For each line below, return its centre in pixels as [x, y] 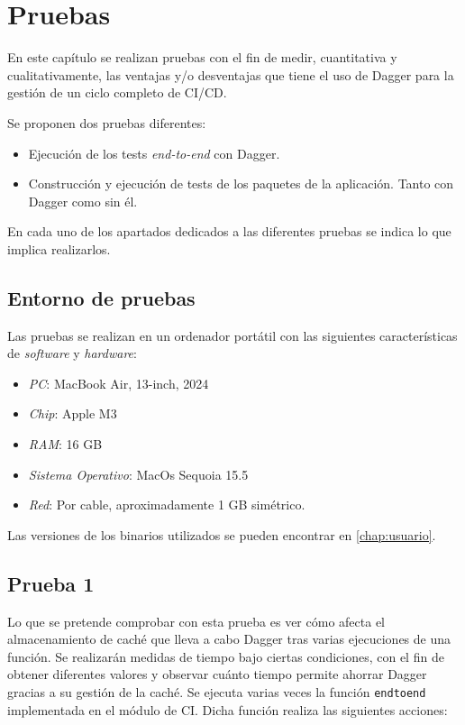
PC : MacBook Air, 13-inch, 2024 [119, 383]
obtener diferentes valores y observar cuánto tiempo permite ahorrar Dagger [217, 674]
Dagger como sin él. [83, 201]
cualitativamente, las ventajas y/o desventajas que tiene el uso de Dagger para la [231, 74]
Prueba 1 [51, 583]
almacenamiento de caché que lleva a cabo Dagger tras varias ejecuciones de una [229, 639]
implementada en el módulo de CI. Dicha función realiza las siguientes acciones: [228, 709]
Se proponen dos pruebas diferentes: [107, 122]
